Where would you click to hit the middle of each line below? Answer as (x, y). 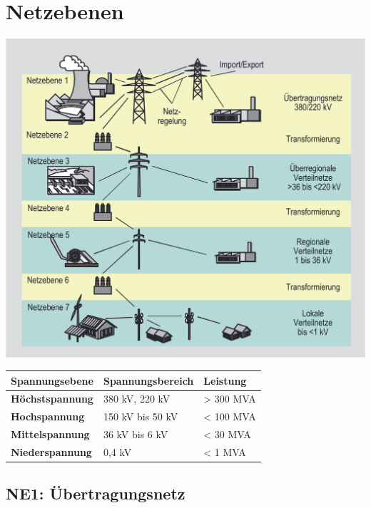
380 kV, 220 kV (137, 399)
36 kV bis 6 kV (136, 434)
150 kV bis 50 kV (141, 416)
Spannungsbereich (148, 380)
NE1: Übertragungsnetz (96, 493)
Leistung (225, 380)
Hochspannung (48, 416)
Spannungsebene (52, 380)
